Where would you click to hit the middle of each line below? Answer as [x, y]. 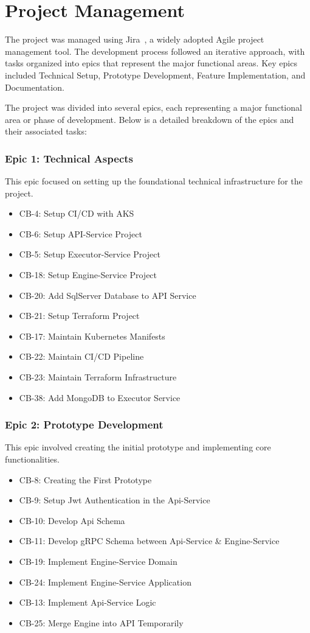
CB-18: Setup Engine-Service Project [88, 275]
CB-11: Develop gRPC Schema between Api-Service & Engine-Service [149, 541]
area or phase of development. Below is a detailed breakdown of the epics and [150, 119]
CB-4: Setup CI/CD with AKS [77, 213]
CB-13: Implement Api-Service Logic [88, 602]
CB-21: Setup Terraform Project [79, 316]
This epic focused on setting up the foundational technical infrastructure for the [154, 181]
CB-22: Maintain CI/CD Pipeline [81, 356]
